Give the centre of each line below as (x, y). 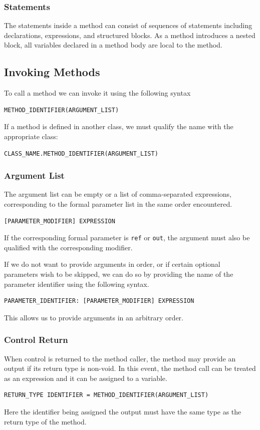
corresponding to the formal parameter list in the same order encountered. (118, 203)
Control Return (36, 340)
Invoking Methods (52, 72)
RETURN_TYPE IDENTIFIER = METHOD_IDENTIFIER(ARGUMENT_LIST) (106, 395)
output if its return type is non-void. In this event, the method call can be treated (130, 368)
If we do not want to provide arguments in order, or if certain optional (112, 264)
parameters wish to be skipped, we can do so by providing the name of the (119, 274)
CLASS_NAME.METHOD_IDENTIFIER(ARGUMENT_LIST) (81, 153)
